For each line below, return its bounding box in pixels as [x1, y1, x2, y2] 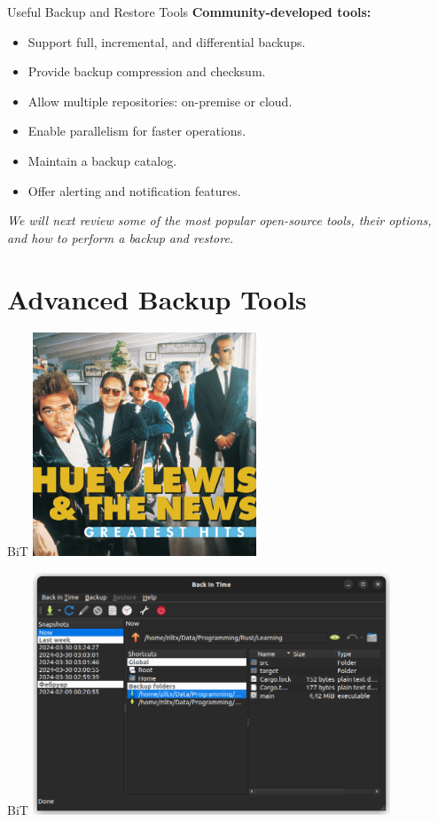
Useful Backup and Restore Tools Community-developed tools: [7, 3, 372, 20]
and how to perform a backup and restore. [7, 228, 234, 247]
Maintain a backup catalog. [27, 151, 177, 169]
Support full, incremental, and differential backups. [27, 32, 306, 51]
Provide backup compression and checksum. [27, 62, 266, 81]
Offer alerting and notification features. [27, 181, 241, 200]
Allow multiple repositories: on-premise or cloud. [27, 91, 293, 110]
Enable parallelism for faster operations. [27, 121, 246, 140]
